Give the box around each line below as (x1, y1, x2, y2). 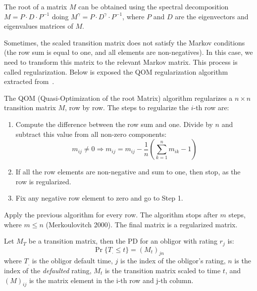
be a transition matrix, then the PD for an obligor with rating (28, 236, 217, 246)
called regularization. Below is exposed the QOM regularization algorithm (4, 66, 228, 77)
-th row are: (193, 102, 229, 113)
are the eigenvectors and (175, 11, 249, 21)
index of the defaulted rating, (4, 265, 92, 275)
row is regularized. (15, 176, 71, 186)
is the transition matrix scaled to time (104, 265, 221, 275)
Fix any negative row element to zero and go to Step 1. (15, 193, 183, 203)
